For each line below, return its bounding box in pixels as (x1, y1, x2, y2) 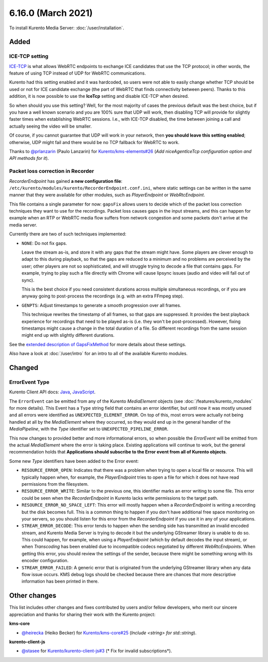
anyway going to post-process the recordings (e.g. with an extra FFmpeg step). (21, 293, 184, 299)
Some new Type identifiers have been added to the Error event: (9, 458, 139, 464)
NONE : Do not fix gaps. (21, 240, 67, 246)
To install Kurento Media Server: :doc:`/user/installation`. (9, 25, 124, 31)
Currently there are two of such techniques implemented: (9, 231, 127, 237)
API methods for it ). (9, 155, 49, 161)
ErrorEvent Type (9, 378, 50, 385)
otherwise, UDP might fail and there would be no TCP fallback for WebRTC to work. (9, 139, 180, 145)
